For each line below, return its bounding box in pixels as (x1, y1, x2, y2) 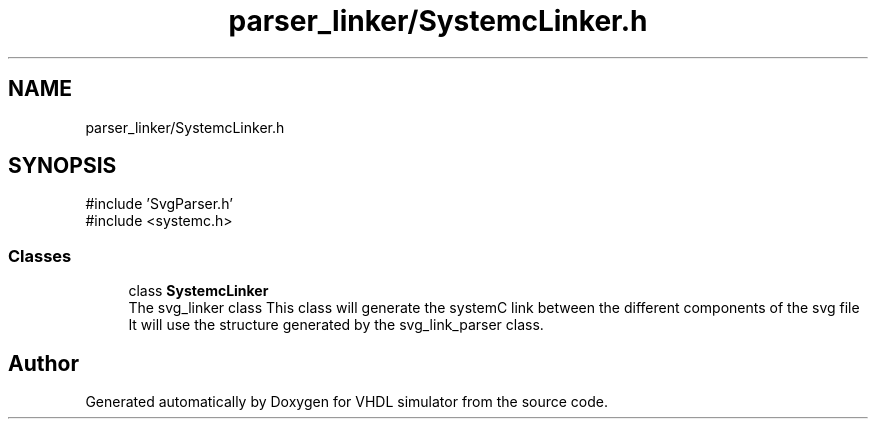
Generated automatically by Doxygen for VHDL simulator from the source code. (85, 393, 609, 411)
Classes (8, 245, 72, 266)
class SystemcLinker (128, 282, 269, 300)
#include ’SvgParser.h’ (85, 195, 233, 213)
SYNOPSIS (8, 153, 117, 179)
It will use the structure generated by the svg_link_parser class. (128, 316, 544, 334)
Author (8, 350, 79, 376)
